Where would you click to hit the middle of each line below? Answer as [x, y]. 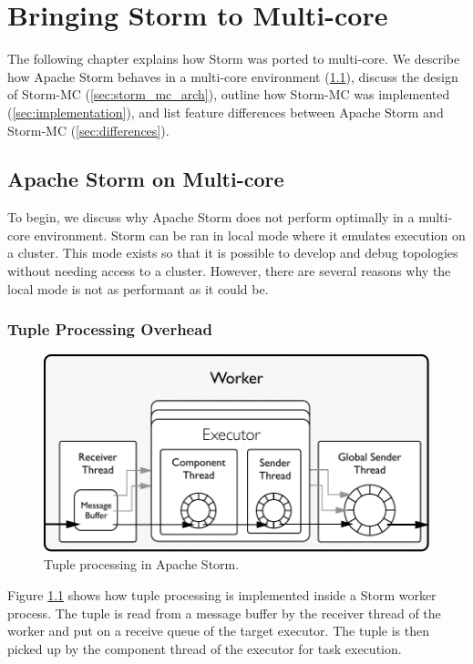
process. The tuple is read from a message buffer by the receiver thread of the [224, 613]
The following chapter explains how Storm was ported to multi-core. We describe [234, 59]
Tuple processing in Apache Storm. [142, 564]
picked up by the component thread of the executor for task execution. [205, 648]
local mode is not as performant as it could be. [138, 288]
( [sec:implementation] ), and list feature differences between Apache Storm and [226, 112]
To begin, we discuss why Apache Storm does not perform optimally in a [211, 217]
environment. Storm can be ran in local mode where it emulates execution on [250, 235]
